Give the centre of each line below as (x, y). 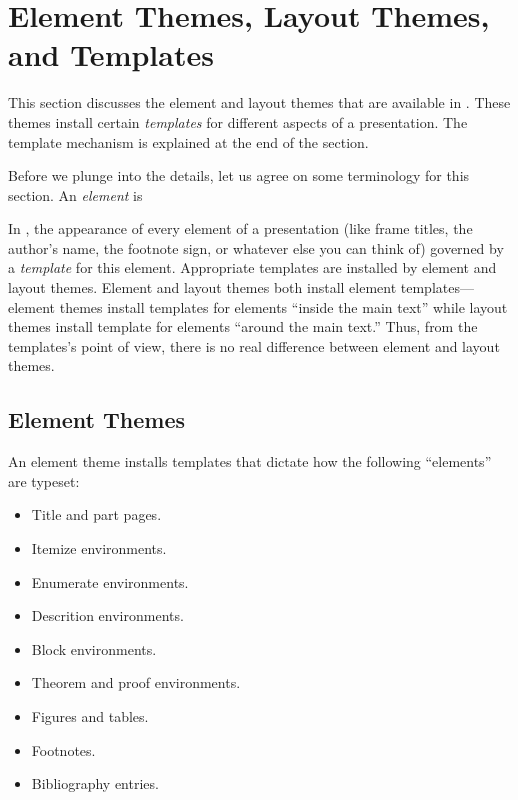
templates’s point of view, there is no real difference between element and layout (254, 345)
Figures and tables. (90, 715)
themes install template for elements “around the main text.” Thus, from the (243, 326)
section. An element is (75, 194)
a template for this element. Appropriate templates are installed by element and (252, 267)
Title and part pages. (96, 514)
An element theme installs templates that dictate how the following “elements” (250, 461)
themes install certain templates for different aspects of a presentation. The (238, 121)
